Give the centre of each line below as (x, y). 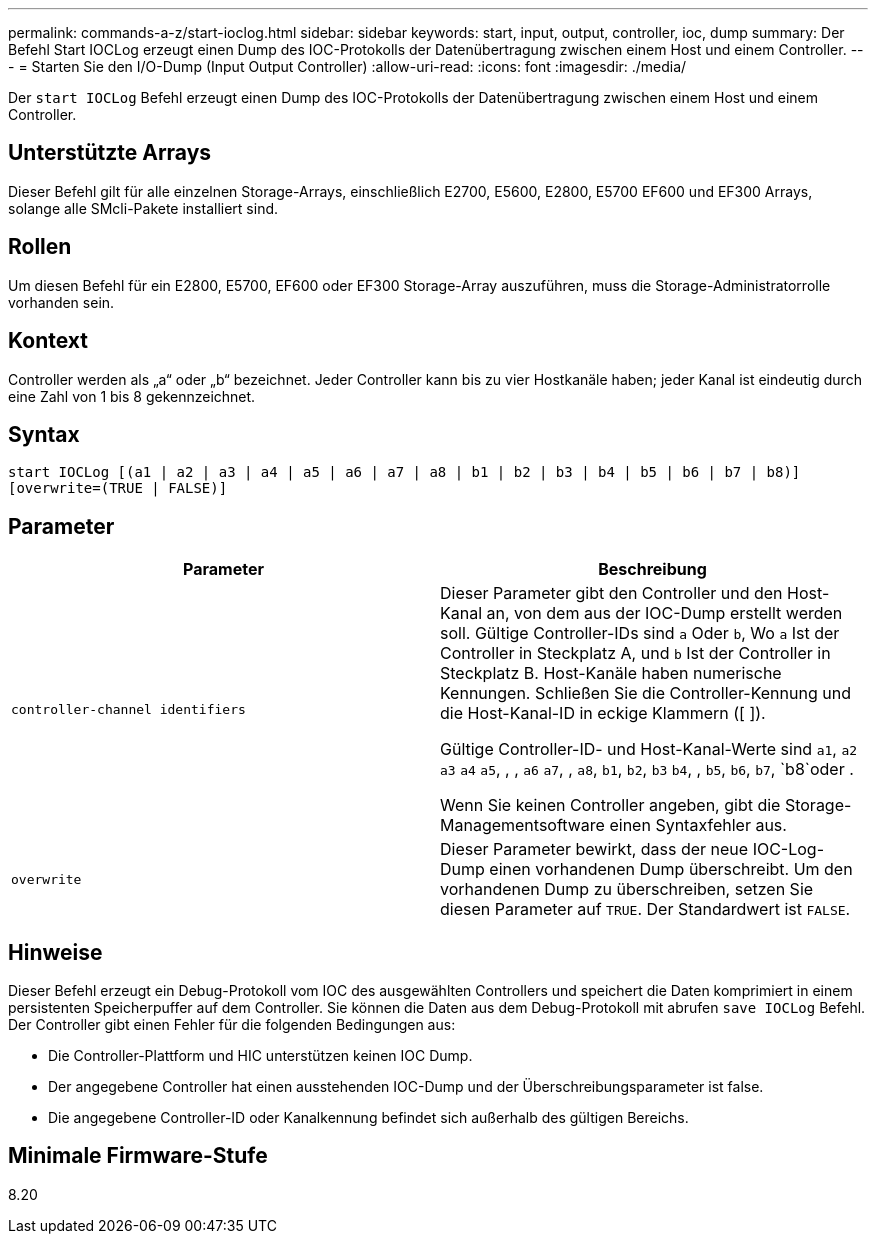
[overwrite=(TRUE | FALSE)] (118, 488)
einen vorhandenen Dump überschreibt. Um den (671, 869)
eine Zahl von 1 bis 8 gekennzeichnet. (132, 396)
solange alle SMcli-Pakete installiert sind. (143, 208)
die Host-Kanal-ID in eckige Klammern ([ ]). (603, 713)
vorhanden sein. (61, 302)
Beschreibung (652, 569)
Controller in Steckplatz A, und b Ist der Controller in (635, 653)
